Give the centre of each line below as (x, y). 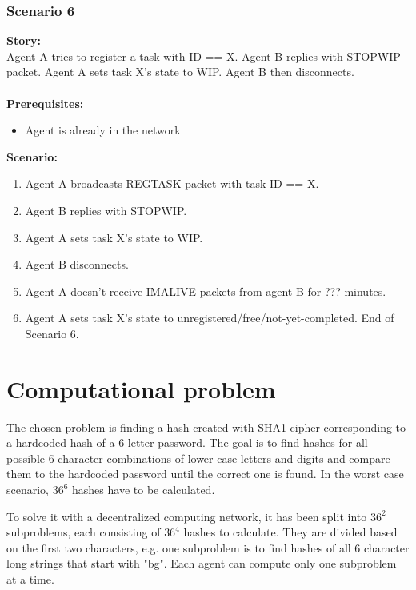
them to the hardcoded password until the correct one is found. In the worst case (205, 474)
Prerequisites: (45, 103)
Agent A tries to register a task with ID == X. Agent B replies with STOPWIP (204, 56)
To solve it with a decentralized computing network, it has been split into (187, 516)
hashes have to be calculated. (144, 490)
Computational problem (141, 388)
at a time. (30, 579)
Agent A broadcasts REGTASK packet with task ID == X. (172, 183)
